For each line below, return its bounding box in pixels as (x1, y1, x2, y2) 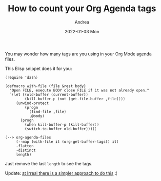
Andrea (75, 19, 89, 25)
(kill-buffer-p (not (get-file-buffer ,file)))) (24, 96, 125, 101)
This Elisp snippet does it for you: (5, 66, 72, 71)
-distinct (16, 148, 36, 153)
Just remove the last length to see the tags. (5, 160, 93, 166)
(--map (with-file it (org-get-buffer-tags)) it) (16, 139, 119, 144)
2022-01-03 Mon (64, 28, 100, 34)
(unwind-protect (16, 101, 49, 106)
